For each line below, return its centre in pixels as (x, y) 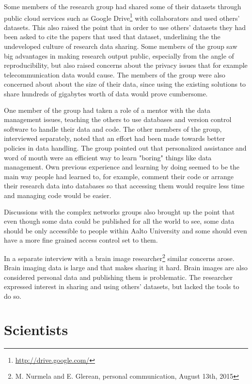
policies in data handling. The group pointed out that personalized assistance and (125, 147)
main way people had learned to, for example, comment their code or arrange (119, 176)
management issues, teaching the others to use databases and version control (118, 119)
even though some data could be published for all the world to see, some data (119, 221)
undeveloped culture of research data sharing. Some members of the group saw (121, 46)
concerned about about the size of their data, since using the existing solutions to (125, 84)
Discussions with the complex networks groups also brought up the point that (119, 211)
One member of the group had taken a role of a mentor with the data (107, 110)
